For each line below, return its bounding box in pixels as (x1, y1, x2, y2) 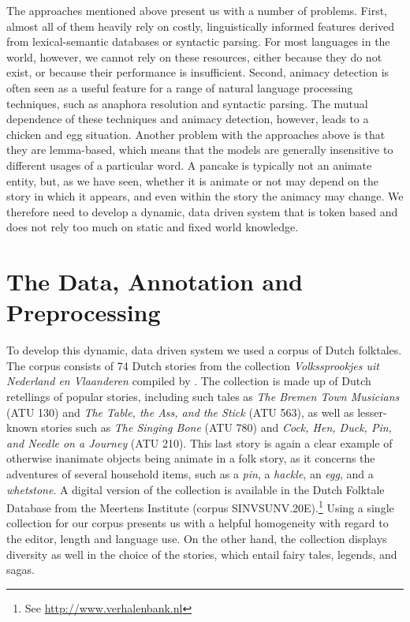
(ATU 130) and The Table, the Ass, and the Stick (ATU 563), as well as (6, 403, 354, 420)
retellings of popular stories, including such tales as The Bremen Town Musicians (6, 388, 400, 404)
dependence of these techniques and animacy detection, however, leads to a (6, 111, 369, 127)
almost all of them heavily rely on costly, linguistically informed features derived (6, 17, 395, 34)
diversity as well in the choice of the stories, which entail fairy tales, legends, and (6, 545, 397, 562)
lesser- (357, 403, 387, 420)
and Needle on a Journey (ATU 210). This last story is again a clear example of (6, 434, 393, 451)
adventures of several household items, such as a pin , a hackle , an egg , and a (6, 465, 374, 481)
